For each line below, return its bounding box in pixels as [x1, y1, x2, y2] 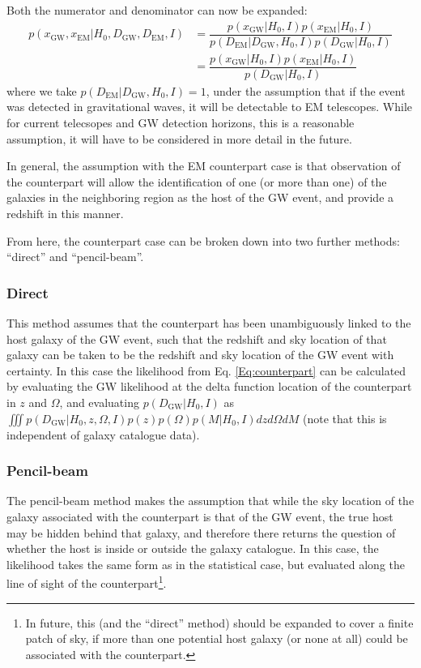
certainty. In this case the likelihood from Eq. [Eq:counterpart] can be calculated [6, 362, 406, 379]
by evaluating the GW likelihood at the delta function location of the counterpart [6, 378, 412, 395]
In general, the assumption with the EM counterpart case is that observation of [6, 157, 401, 174]
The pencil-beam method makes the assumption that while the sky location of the [6, 492, 415, 509]
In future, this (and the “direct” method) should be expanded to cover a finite [25, 614, 414, 631]
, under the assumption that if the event [206, 82, 406, 99]
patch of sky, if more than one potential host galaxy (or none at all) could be [25, 630, 408, 647]
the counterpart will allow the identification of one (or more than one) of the [6, 173, 387, 190]
